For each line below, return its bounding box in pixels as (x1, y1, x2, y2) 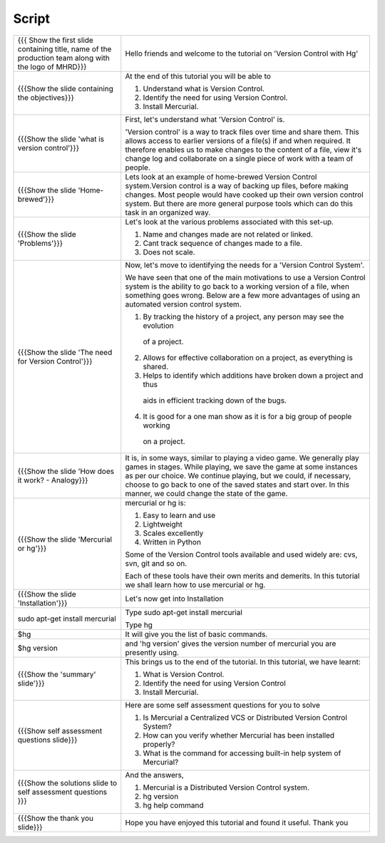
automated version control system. (125, 299, 242, 309)
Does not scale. (143, 247, 195, 257)
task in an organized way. (125, 207, 211, 217)
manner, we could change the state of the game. (125, 488, 288, 498)
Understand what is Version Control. (143, 83, 265, 93)
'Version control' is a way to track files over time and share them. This (125, 127, 359, 137)
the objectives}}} (17, 93, 75, 103)
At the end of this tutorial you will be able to (125, 71, 271, 81)
